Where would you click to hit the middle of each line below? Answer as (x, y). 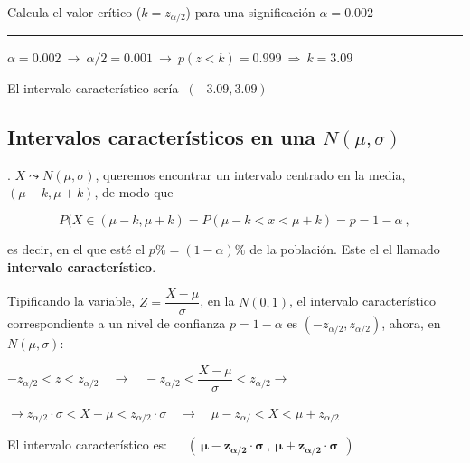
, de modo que (134, 192)
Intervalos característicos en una (161, 137)
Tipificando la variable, (71, 301)
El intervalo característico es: (88, 444)
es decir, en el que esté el (76, 249)
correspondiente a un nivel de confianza (117, 323)
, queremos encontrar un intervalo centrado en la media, (250, 174)
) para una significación (250, 12)
